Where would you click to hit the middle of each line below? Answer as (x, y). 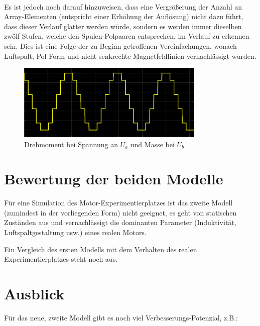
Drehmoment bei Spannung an (71, 144)
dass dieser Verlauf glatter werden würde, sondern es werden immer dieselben (123, 26)
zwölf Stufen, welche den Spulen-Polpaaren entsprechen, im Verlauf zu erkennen (127, 36)
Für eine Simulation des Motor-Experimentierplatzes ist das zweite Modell (118, 203)
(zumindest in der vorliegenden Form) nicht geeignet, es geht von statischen (120, 212)
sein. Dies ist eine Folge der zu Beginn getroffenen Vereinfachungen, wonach (120, 45)
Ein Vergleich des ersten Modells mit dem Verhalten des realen (101, 249)
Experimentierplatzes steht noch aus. (61, 259)
